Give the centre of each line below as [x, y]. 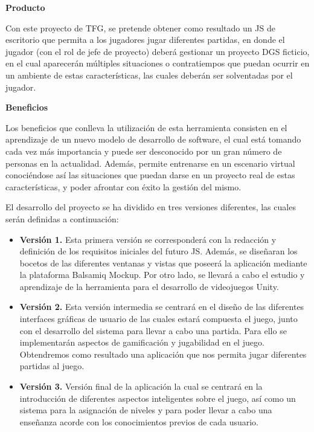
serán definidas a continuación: [62, 218]
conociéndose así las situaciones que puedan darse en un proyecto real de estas [150, 175]
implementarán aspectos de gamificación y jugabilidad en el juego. [142, 342]
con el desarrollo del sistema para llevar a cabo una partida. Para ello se [153, 330]
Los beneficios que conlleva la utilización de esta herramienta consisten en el [146, 127]
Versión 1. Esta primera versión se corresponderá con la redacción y [148, 239]
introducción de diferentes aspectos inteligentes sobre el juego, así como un [158, 398]
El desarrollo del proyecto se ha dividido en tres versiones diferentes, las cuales [151, 207]
